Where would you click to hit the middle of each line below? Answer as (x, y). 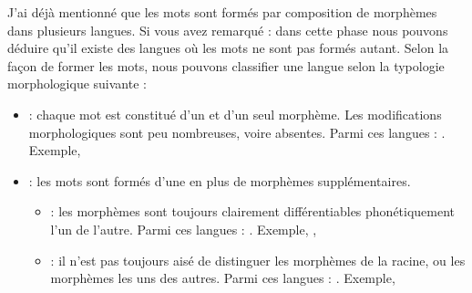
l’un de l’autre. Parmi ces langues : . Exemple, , (184, 229)
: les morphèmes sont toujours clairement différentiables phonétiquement (253, 211)
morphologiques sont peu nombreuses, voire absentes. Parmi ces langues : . (237, 132)
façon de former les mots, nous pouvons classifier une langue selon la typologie (226, 65)
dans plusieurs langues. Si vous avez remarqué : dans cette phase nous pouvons (228, 30)
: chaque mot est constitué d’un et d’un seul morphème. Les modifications (235, 114)
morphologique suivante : (77, 84)
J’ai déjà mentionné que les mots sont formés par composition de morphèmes (222, 12)
